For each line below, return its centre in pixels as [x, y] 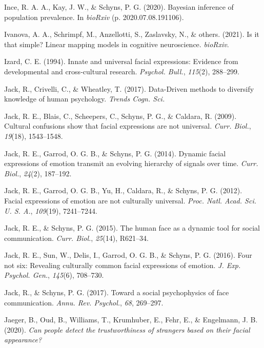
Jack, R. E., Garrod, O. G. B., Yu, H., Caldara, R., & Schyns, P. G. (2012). [123, 190]
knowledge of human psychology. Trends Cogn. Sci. [85, 99]
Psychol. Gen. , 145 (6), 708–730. [54, 275]
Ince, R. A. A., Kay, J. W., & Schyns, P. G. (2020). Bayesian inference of [119, 7]
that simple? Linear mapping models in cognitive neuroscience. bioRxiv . [117, 44]
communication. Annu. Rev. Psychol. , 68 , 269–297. [84, 302]
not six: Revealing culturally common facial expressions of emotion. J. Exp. [123, 265]
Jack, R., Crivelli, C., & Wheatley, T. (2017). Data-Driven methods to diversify [129, 88]
